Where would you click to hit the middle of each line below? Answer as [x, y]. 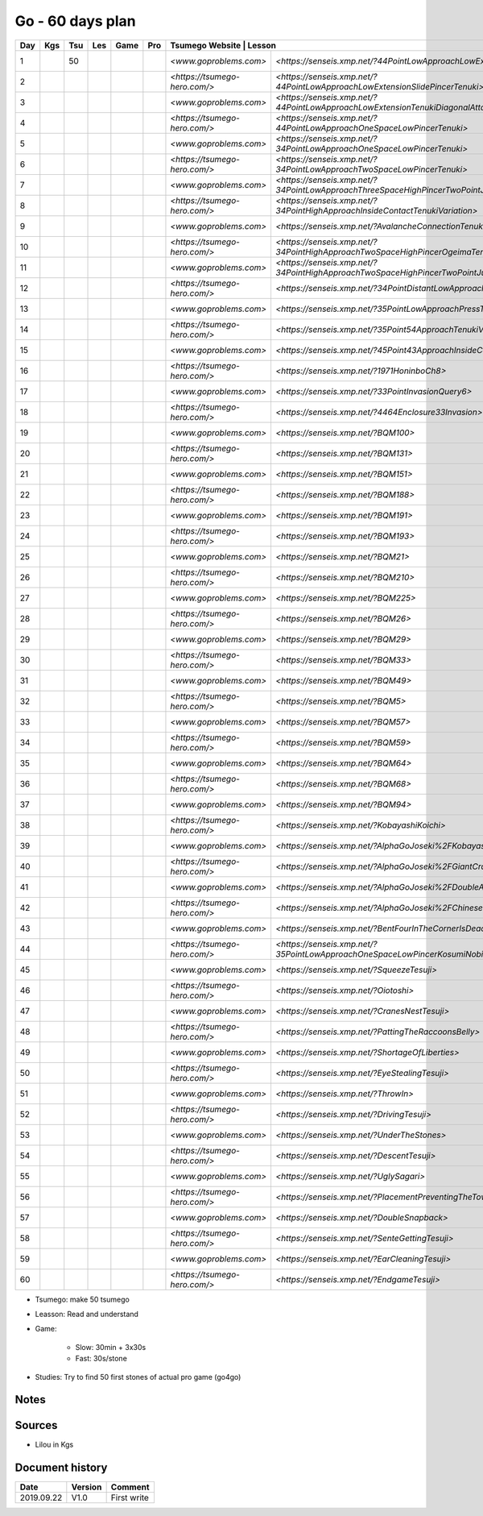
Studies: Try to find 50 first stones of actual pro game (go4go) [138, 1377]
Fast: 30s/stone [101, 1359]
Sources [36, 1425]
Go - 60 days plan [75, 21]
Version [87, 1487]
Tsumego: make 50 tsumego [83, 1299]
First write [130, 1497]
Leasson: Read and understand [87, 1314]
